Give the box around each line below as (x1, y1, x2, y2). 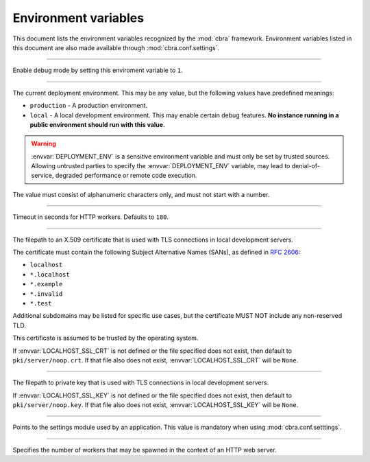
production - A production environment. (29, 102, 148, 110)
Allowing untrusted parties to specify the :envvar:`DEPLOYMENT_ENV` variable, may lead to (31, 162, 291, 170)
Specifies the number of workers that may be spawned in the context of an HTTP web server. (12, 446, 277, 454)
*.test (29, 299, 52, 307)
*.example (29, 280, 63, 288)
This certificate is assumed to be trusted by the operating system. (12, 334, 199, 343)
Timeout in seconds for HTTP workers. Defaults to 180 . (12, 213, 169, 221)
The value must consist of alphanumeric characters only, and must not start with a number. (12, 190, 270, 198)
